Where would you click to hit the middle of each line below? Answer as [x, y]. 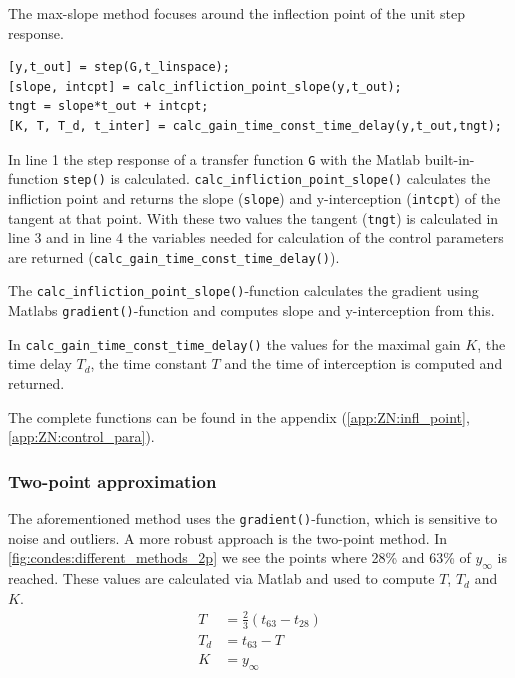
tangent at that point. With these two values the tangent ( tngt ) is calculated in [253, 217]
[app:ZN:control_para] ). [81, 436]
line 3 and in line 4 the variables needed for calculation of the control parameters [256, 237]
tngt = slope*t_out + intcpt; [108, 106]
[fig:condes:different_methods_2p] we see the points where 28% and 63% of [239, 557]
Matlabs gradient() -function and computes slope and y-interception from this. [251, 310]
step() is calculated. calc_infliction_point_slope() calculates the [276, 178]
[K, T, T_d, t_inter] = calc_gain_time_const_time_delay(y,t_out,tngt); [255, 125]
